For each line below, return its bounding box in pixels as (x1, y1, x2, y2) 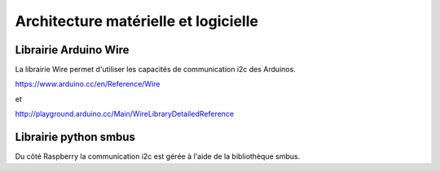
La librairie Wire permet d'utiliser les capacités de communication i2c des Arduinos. (15, 65, 297, 75)
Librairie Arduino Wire (15, 43, 130, 57)
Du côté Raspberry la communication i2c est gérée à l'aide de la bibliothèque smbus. (15, 152, 301, 161)
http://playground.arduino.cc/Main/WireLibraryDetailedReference (15, 109, 235, 119)
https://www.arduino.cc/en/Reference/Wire (15, 79, 161, 89)
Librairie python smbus (15, 130, 136, 144)
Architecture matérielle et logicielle (15, 12, 258, 30)
